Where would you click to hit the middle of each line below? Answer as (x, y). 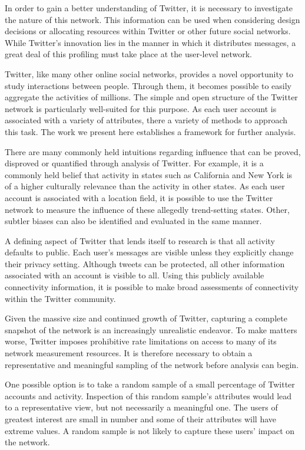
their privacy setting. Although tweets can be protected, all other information (145, 263)
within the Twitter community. (60, 298)
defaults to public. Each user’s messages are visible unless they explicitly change (149, 252)
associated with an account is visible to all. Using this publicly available (135, 275)
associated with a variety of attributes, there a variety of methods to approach (146, 120)
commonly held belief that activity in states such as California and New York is (149, 174)
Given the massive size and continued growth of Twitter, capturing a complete (146, 318)
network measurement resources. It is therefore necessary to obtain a (129, 353)
